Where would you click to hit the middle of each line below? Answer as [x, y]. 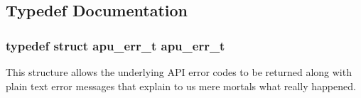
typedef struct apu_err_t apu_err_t [115, 45]
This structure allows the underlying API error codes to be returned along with [179, 72]
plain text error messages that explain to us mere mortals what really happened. [181, 86]
